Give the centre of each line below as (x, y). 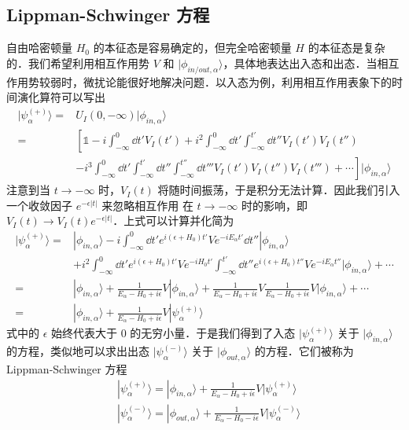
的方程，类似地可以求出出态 (78, 351)
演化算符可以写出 (61, 97)
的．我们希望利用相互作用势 (78, 62)
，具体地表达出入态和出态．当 (300, 62)
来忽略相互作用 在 (147, 205)
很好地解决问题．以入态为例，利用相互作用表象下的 (259, 81)
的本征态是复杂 (346, 48)
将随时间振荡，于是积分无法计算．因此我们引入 (279, 190)
